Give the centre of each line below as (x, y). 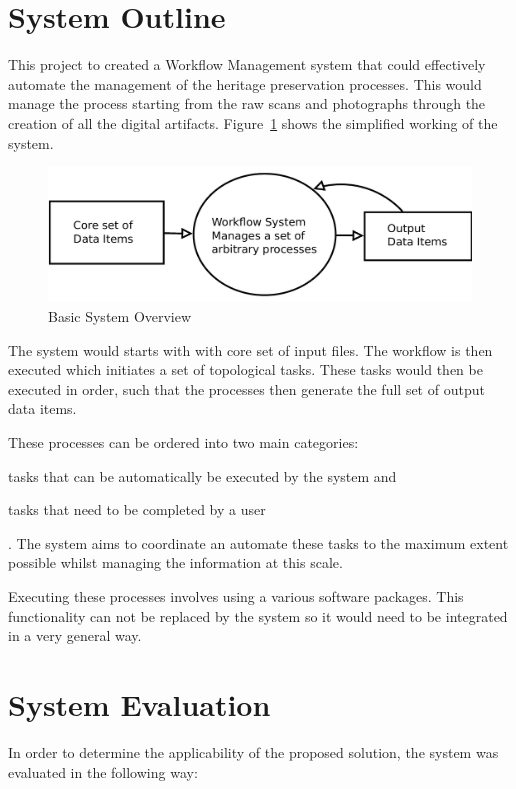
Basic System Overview (120, 316)
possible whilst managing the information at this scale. (175, 562)
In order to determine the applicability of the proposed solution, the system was (253, 751)
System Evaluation (139, 703)
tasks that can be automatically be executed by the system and (202, 475)
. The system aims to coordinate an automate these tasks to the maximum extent (258, 542)
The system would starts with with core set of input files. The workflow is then (250, 349)
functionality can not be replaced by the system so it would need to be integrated (258, 615)
